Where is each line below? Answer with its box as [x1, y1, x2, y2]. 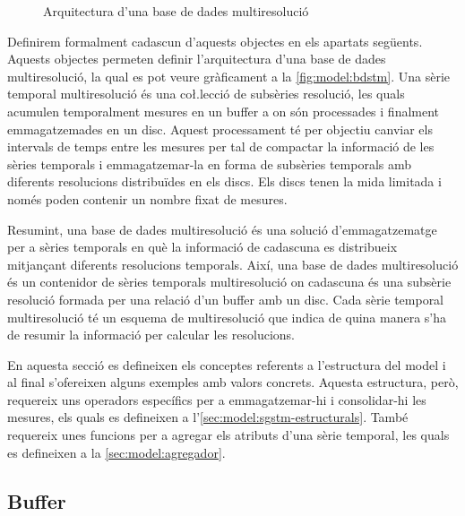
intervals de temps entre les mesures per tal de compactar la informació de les [7, 137, 435, 156]
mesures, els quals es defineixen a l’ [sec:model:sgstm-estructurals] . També [7, 408, 409, 426]
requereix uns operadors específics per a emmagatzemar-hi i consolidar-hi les [7, 390, 426, 408]
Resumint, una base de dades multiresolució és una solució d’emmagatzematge [7, 219, 437, 238]
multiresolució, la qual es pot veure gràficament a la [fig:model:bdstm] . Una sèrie [7, 66, 450, 85]
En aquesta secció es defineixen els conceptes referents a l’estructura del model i [7, 355, 446, 374]
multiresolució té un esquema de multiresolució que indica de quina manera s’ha [7, 307, 447, 326]
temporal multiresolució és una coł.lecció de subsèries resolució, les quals [7, 84, 405, 103]
